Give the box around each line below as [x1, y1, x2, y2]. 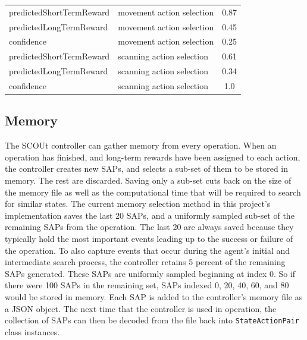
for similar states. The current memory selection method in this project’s [5, 197, 271, 210]
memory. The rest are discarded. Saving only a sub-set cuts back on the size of [5, 174, 292, 187]
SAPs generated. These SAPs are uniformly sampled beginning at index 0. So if [5, 267, 296, 279]
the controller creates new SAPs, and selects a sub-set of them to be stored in [5, 162, 289, 175]
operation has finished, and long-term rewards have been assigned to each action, [5, 150, 300, 163]
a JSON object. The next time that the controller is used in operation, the [5, 302, 277, 314]
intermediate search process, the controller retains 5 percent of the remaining [5, 256, 286, 268]
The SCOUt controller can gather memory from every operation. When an [5, 139, 277, 152]
